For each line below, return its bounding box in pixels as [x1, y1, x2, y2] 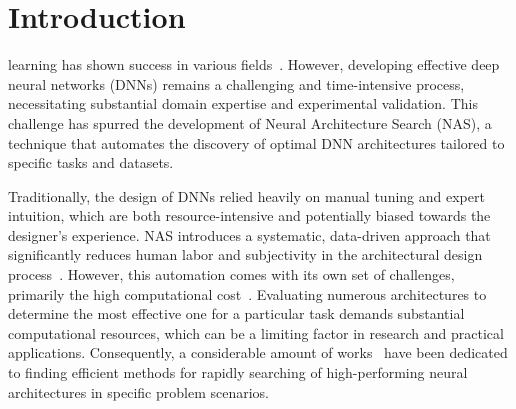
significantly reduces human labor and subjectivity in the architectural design [8, 244, 483, 265]
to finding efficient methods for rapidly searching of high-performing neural [8, 362, 468, 383]
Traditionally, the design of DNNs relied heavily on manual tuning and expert [8, 185, 485, 206]
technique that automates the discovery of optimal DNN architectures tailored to [8, 132, 505, 153]
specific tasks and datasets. [8, 152, 174, 173]
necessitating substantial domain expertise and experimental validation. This [8, 93, 478, 114]
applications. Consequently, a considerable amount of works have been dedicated [8, 342, 508, 363]
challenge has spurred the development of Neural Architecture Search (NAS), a [8, 112, 492, 133]
